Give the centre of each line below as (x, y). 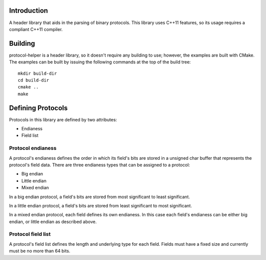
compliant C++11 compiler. (36, 29)
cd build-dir (33, 80)
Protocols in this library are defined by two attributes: (63, 119)
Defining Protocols (38, 108)
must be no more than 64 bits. (40, 251)
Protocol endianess (33, 148)
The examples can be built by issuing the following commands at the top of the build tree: (100, 62)
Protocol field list (30, 234)
